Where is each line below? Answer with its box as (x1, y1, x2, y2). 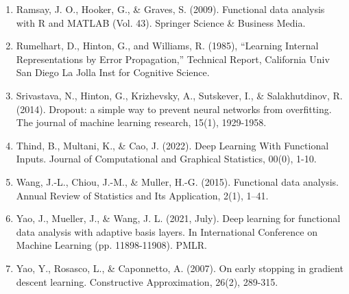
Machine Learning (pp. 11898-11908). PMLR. (16, 238, 207, 252)
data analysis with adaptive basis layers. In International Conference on (16, 224, 317, 238)
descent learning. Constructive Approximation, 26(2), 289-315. (16, 274, 278, 289)
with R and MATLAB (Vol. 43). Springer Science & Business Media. (16, 15, 306, 29)
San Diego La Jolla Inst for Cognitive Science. (16, 65, 210, 79)
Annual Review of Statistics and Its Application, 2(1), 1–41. (16, 188, 269, 202)
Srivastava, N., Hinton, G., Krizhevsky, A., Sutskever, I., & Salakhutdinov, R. (16, 88, 343, 102)
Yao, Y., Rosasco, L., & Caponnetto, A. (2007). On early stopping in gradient (16, 260, 344, 275)
